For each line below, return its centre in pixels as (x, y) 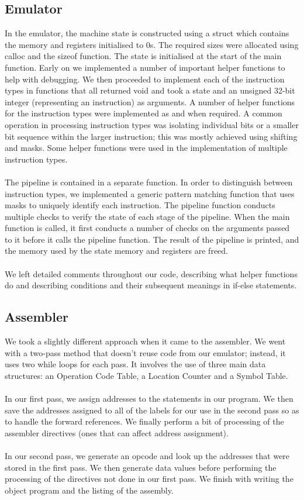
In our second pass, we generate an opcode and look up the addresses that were (147, 456)
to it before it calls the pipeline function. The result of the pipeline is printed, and (152, 239)
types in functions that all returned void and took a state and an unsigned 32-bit (150, 90)
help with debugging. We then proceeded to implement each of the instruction (145, 79)
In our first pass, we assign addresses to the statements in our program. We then (149, 399)
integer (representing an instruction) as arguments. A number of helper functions (150, 101)
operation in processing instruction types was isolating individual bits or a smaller (152, 124)
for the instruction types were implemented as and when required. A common (144, 113)
